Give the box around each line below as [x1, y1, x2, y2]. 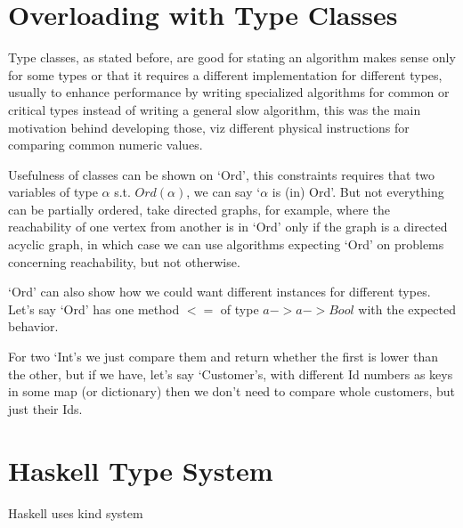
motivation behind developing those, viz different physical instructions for [8, 118, 410, 136]
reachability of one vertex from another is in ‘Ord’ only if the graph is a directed [8, 217, 448, 236]
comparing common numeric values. [8, 135, 203, 154]
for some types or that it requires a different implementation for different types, [8, 65, 443, 84]
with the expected [358, 299, 456, 318]
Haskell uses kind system [8, 503, 143, 522]
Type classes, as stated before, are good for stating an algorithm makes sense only [8, 48, 456, 67]
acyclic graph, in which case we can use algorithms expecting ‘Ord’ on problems [8, 235, 444, 254]
